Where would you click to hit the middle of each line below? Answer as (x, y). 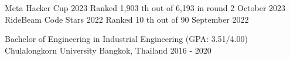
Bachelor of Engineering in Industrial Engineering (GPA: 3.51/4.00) (126, 39)
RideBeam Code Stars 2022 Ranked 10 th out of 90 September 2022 (127, 19)
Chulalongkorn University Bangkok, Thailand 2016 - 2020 (108, 50)
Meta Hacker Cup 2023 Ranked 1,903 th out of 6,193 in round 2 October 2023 (145, 8)
